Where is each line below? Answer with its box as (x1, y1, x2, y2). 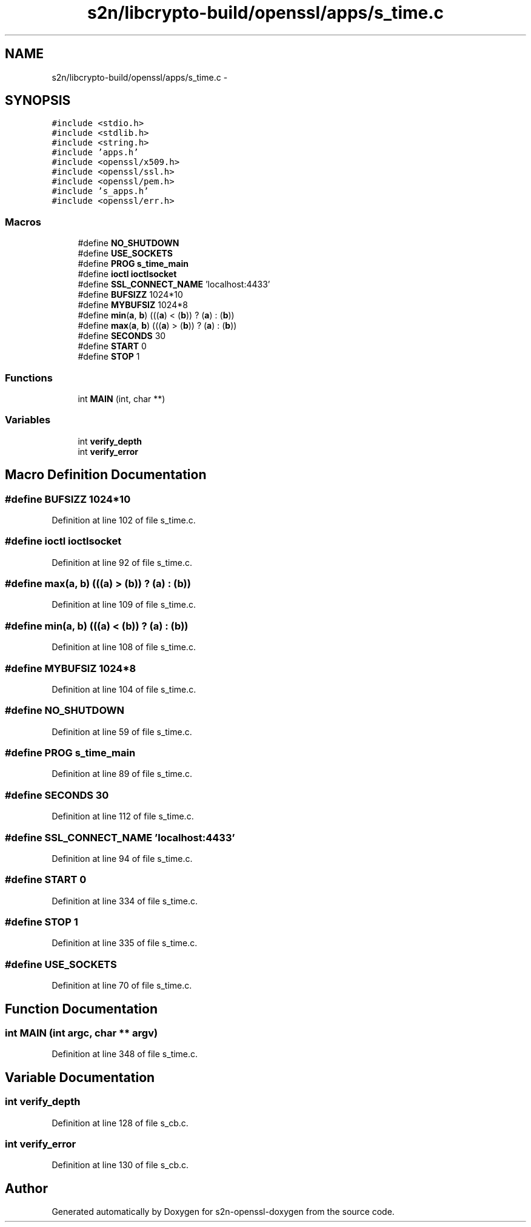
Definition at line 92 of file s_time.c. (52, 557, 192, 568)
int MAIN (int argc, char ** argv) (5, 1027, 158, 1039)
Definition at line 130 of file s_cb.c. (52, 1160, 189, 1171)
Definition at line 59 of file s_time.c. (52, 726, 192, 737)
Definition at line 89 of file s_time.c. (52, 768, 193, 779)
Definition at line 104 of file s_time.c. (52, 684, 196, 694)
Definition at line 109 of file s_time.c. (52, 599, 196, 610)
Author (5, 1180, 48, 1196)
